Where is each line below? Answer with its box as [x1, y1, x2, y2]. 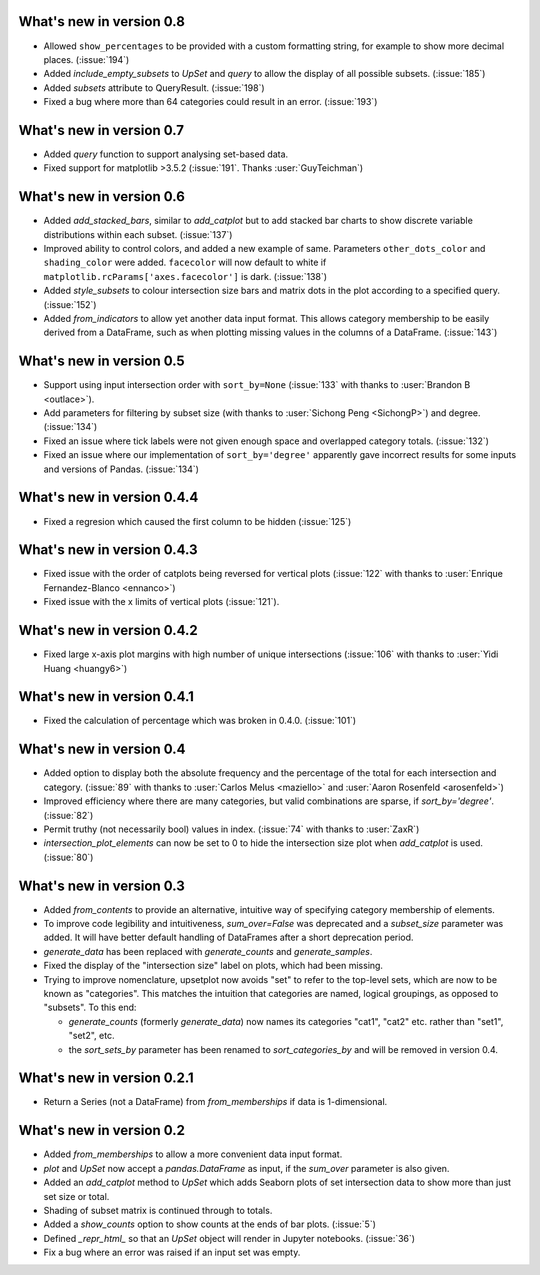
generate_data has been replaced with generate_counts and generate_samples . [43, 945, 373, 957]
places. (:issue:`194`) [43, 53, 130, 65]
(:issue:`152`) [43, 298, 97, 310]
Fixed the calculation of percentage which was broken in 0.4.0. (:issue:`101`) [43, 715, 357, 727]
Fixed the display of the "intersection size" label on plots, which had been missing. [43, 960, 384, 972]
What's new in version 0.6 [18, 188, 185, 205]
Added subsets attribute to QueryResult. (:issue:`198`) [43, 81, 265, 94]
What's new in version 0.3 [18, 877, 185, 894]
